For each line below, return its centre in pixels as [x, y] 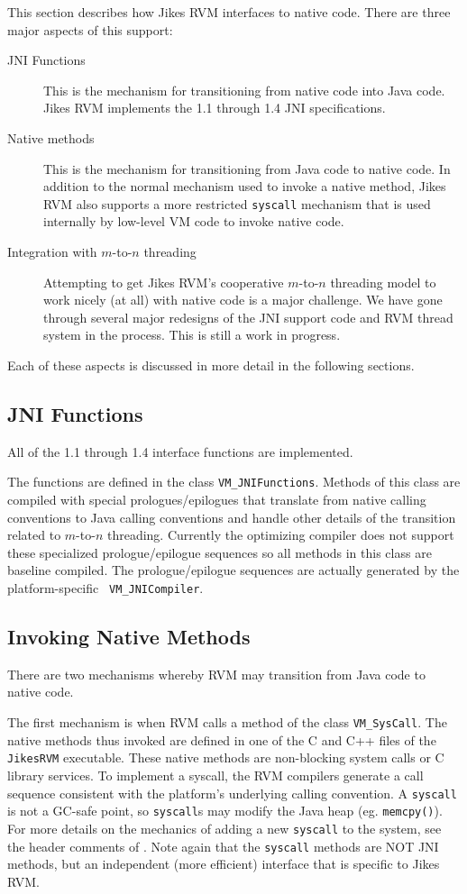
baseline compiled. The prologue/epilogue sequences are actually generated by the [233, 570]
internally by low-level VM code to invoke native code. [194, 221]
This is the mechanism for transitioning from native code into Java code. [244, 90]
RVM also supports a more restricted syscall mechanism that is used [237, 203]
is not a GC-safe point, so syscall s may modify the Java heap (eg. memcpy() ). [225, 811]
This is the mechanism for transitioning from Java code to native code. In [247, 168]
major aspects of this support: [90, 29]
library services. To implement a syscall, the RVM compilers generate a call [215, 775]
